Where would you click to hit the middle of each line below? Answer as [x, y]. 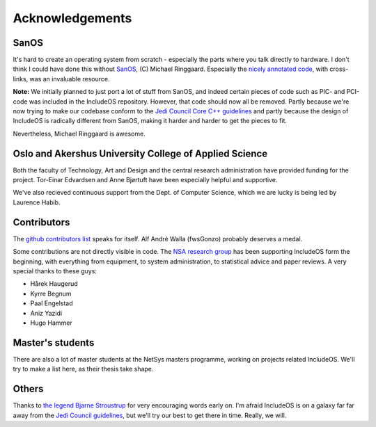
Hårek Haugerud [54, 284]
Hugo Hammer [51, 323]
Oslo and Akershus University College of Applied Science [140, 153]
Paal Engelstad [52, 303]
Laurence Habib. [37, 202]
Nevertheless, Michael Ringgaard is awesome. [79, 134]
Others [28, 389]
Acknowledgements [72, 18]
